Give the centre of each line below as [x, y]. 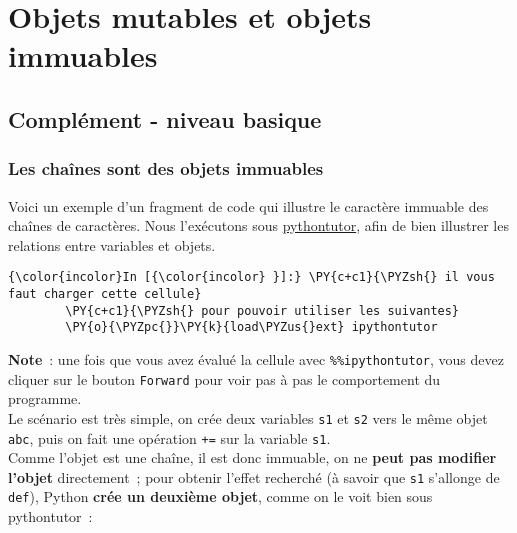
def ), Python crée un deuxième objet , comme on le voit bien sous [220, 496]
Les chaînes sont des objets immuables [166, 168]
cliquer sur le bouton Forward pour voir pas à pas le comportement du [224, 378]
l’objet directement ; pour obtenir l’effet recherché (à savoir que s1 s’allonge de [254, 476]
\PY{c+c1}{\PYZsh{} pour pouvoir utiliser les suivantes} [262, 310]
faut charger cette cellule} [105, 294]
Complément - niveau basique [165, 118]
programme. [45, 398]
